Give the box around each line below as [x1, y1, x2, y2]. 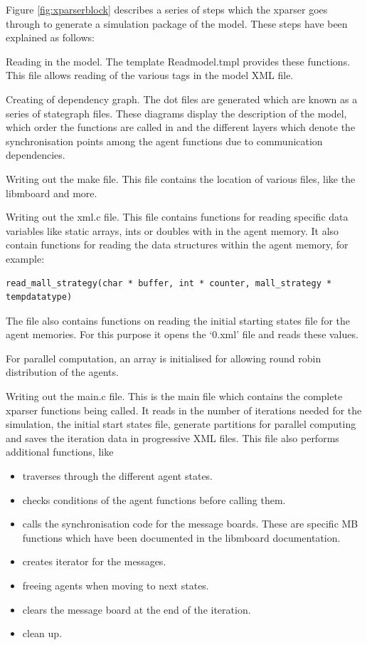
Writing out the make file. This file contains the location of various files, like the [6, 171, 356, 186]
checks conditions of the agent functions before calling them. [22, 492, 286, 507]
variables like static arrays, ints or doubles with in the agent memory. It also [6, 223, 339, 238]
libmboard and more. [6, 185, 97, 200]
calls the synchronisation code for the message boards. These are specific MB [22, 516, 358, 531]
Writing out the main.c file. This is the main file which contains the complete [6, 389, 343, 404]
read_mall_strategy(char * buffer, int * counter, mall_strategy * [6, 278, 332, 288]
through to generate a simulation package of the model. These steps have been [6, 16, 348, 31]
